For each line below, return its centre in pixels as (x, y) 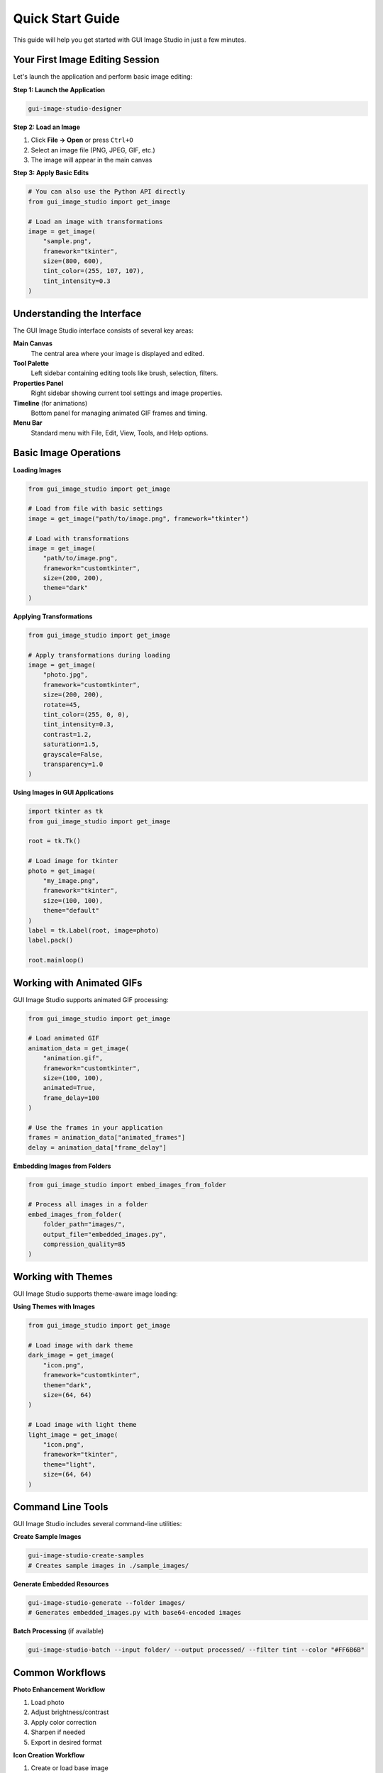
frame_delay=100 (71, 1098)
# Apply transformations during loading (99, 655)
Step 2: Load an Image (47, 127)
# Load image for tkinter (73, 861)
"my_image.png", (71, 880)
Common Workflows (60, 1673)
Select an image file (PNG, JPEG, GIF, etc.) (93, 150)
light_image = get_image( (73, 1435)
